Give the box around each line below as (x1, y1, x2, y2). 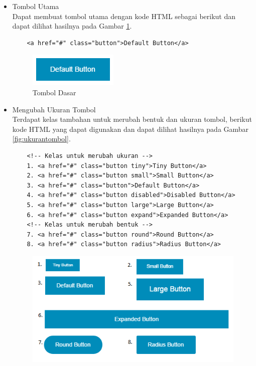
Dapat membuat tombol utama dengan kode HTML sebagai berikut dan (12, 11, 236, 21)
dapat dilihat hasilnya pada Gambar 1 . (12, 21, 132, 31)
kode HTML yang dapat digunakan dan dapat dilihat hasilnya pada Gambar (12, 123, 249, 134)
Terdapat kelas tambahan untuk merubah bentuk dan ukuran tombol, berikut (12, 114, 252, 124)
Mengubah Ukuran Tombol (12, 104, 96, 114)
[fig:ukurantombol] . (12, 133, 71, 144)
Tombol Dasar (32, 87, 76, 97)
